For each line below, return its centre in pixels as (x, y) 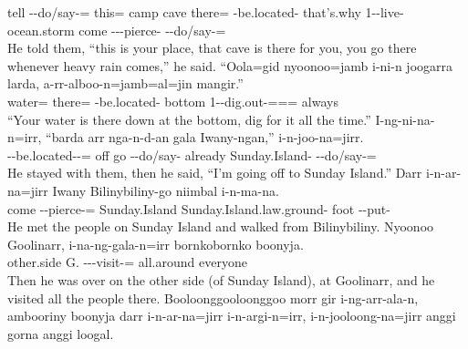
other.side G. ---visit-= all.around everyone (127, 262)
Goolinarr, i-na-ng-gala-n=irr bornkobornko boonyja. (156, 244)
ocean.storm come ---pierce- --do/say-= (117, 30)
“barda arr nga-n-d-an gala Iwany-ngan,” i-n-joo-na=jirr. (205, 137)
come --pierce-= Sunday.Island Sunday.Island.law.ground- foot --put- (199, 208)
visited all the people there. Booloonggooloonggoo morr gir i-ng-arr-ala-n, (213, 298)
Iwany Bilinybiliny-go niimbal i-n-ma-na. (166, 190)
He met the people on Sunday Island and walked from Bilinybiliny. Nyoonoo (221, 226)
